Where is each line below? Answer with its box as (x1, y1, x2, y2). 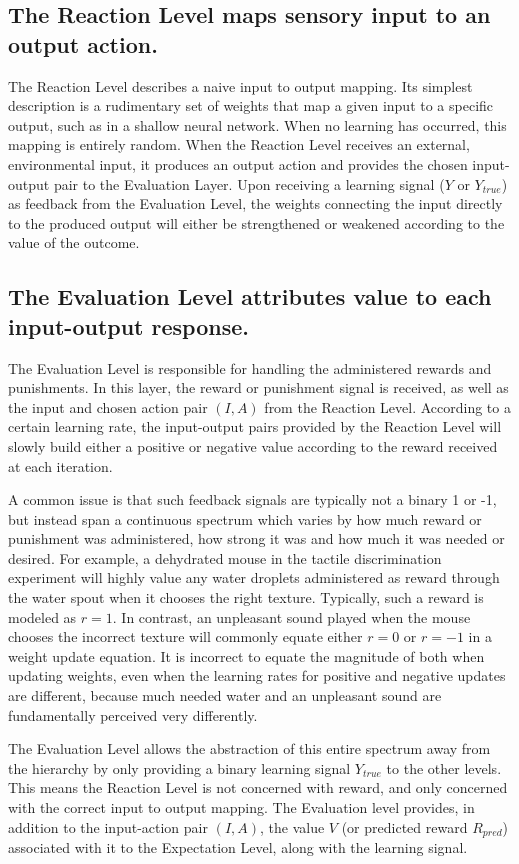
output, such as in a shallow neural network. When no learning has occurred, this (8, 114, 507, 135)
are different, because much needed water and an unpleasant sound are (8, 685, 442, 706)
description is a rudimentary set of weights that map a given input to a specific (8, 95, 494, 116)
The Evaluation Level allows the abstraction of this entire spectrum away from (8, 738, 491, 759)
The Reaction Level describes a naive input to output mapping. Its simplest (8, 75, 473, 96)
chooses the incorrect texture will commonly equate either (8, 626, 363, 647)
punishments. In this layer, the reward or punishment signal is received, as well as (8, 377, 509, 398)
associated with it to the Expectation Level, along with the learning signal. (8, 837, 468, 858)
